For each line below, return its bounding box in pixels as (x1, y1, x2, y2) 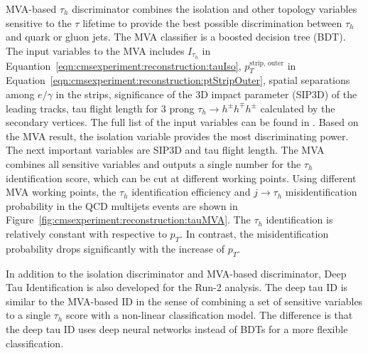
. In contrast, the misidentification (180, 226, 329, 241)
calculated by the (260, 100, 335, 115)
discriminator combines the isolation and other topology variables (72, 1, 357, 16)
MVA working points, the (6, 184, 117, 199)
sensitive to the (6, 15, 72, 30)
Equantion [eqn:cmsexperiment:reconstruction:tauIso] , (6, 58, 242, 73)
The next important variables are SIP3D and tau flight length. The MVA (6, 142, 325, 157)
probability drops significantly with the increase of (6, 241, 224, 255)
